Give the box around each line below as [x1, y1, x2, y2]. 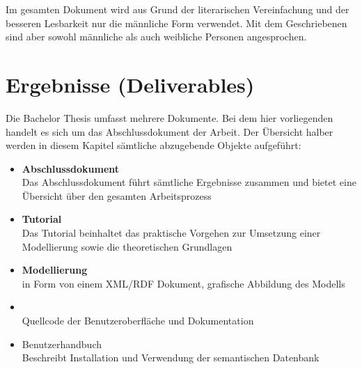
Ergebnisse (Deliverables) [6, 70, 255, 98]
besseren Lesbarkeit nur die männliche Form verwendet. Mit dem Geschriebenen [6, 15, 347, 30]
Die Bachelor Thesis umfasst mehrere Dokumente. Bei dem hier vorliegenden [6, 110, 333, 125]
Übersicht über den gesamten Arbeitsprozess [22, 188, 212, 203]
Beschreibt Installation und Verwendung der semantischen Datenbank [22, 350, 320, 365]
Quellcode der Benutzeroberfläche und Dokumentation [22, 313, 254, 328]
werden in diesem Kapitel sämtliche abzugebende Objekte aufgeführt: [6, 138, 301, 152]
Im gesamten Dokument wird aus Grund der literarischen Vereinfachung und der [6, 2, 349, 16]
